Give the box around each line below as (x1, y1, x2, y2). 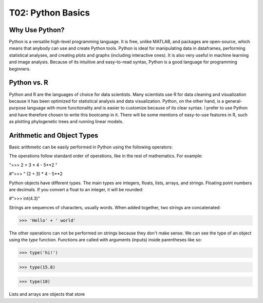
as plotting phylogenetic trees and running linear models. (9, 119, 124, 125)
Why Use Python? (9, 26, 65, 34)
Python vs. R (9, 78, 48, 87)
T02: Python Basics (9, 7, 90, 18)
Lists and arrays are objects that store (9, 291, 85, 297)
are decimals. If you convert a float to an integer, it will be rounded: (9, 186, 144, 192)
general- (225, 98, 243, 104)
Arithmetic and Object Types (9, 131, 98, 140)
